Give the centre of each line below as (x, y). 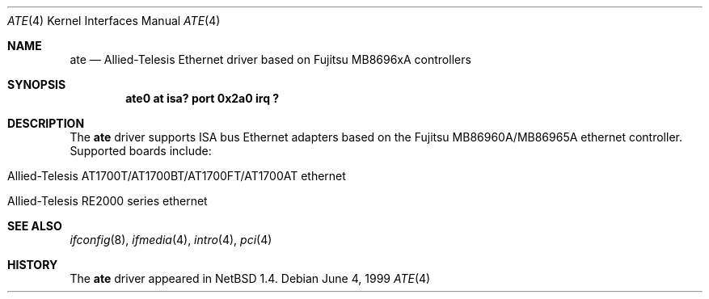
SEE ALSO (35, 226)
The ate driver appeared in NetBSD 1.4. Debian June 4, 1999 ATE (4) (250, 278)
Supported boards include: (141, 151)
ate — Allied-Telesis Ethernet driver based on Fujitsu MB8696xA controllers (270, 59)
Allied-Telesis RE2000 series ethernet (108, 201)
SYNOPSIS (37, 84)
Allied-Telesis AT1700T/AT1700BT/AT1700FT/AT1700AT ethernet (177, 176)
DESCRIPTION (46, 123)
